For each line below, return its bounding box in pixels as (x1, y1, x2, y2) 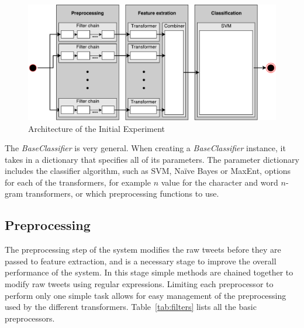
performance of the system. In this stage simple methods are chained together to (5, 266, 293, 278)
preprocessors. (5, 312, 55, 324)
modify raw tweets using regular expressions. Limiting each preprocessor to (5, 278, 274, 290)
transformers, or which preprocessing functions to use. (25, 187, 219, 200)
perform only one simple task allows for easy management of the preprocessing (5, 289, 286, 301)
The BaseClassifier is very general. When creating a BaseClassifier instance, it (5, 142, 286, 154)
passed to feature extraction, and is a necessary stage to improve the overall (5, 254, 277, 267)
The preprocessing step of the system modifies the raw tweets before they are (5, 243, 281, 256)
